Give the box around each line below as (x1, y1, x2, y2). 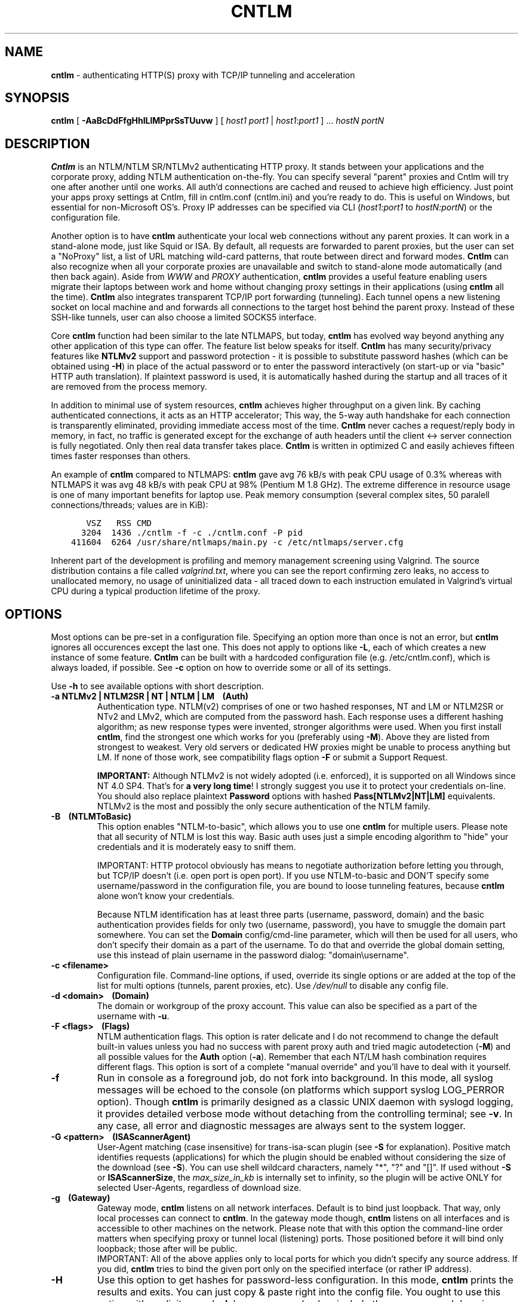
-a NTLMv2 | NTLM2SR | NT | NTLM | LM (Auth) (51, 691, 249, 702)
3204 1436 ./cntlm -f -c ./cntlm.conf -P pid (81, 528, 303, 538)
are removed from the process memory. (51, 381, 207, 392)
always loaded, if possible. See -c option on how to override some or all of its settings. (51, 662, 391, 673)
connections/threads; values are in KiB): (51, 500, 208, 511)
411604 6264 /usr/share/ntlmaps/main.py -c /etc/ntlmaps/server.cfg (71, 537, 404, 548)
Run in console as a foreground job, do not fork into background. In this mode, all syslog (97, 1072, 493, 1084)
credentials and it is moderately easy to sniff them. (97, 842, 296, 852)
